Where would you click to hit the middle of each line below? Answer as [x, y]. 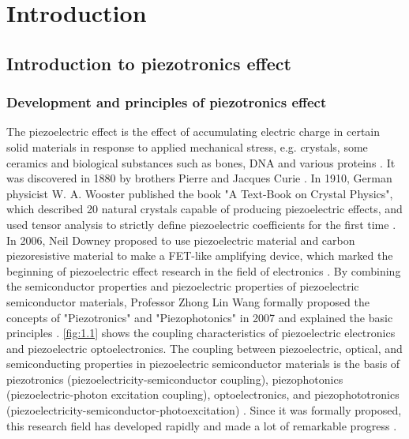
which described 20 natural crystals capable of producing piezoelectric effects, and [204, 209]
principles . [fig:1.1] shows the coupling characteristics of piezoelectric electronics [201, 333]
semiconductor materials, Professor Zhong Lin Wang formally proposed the [188, 301]
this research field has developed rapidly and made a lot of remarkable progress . [202, 425]
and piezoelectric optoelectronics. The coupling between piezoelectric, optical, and [204, 348]
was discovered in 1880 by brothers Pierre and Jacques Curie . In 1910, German [199, 178]
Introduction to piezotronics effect [149, 63]
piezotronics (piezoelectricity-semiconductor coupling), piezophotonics [175, 379]
